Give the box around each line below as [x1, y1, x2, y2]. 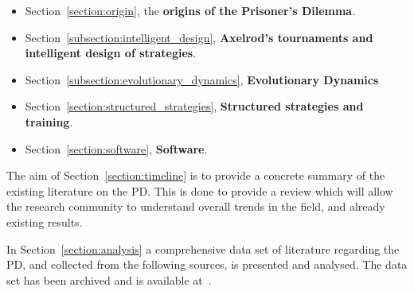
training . [25, 113, 73, 130]
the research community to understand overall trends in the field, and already [6, 198, 385, 215]
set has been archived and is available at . [6, 271, 212, 288]
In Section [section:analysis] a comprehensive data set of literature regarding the [6, 240, 400, 257]
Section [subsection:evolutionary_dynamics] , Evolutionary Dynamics [25, 71, 379, 87]
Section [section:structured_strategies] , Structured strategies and [25, 98, 364, 114]
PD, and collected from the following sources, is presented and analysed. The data [6, 256, 408, 273]
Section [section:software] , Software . [25, 140, 208, 157]
